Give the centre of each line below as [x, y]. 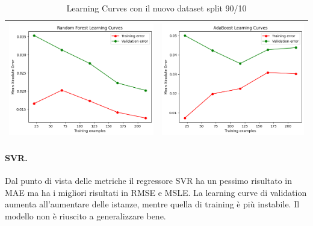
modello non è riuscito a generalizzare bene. [85, 215]
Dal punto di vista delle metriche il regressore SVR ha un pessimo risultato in [149, 181]
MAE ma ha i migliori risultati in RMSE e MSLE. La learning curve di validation [156, 192]
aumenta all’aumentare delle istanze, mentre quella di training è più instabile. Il [152, 204]
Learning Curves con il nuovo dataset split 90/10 [156, 8]
